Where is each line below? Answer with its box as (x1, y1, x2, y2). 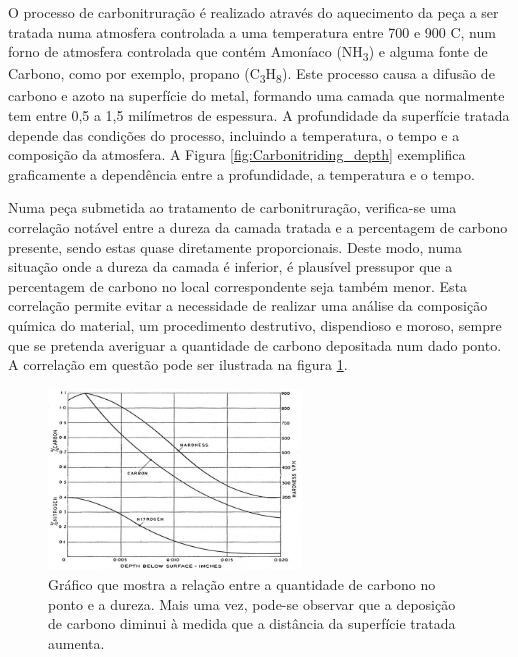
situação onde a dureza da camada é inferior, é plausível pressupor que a (8, 256, 453, 277)
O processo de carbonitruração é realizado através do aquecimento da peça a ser (8, 2, 499, 22)
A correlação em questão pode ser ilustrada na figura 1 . (8, 354, 348, 375)
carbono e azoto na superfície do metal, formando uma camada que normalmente (8, 85, 505, 106)
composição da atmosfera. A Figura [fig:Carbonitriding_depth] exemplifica (8, 144, 466, 165)
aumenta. (48, 632, 105, 653)
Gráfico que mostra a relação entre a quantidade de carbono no (48, 574, 436, 595)
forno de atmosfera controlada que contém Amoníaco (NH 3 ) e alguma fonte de (8, 41, 488, 64)
